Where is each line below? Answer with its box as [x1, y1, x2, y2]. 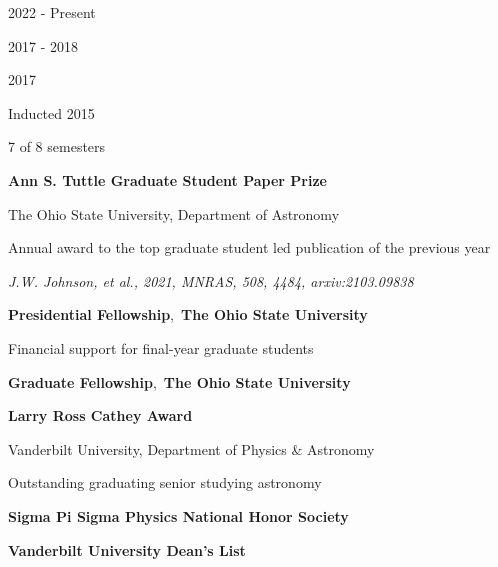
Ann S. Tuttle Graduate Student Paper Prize [8, 169, 327, 190]
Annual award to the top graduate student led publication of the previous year [8, 237, 491, 258]
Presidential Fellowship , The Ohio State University [8, 304, 368, 325]
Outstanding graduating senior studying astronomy [8, 472, 322, 493]
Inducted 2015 [8, 102, 95, 123]
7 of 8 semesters [8, 136, 106, 157]
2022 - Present [8, 2, 96, 22]
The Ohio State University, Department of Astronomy [8, 203, 340, 224]
